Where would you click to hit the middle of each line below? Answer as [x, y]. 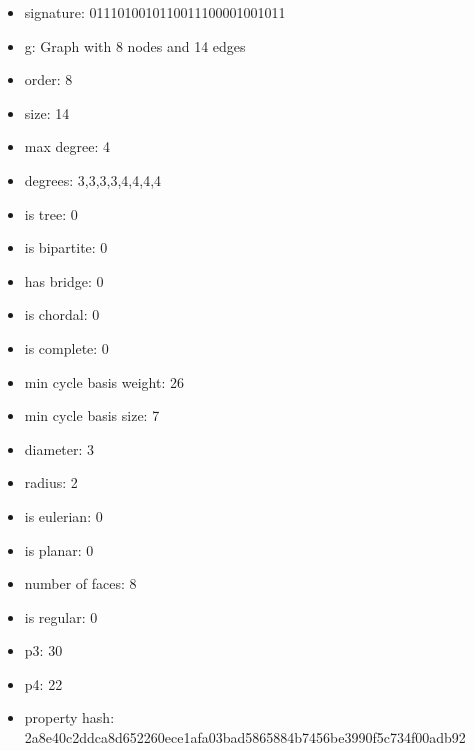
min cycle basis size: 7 [92, 415]
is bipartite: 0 [66, 247]
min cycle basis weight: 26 [104, 381]
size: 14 [47, 112]
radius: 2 [51, 482]
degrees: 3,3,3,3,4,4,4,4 [93, 179]
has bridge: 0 [64, 280]
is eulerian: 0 [63, 515]
